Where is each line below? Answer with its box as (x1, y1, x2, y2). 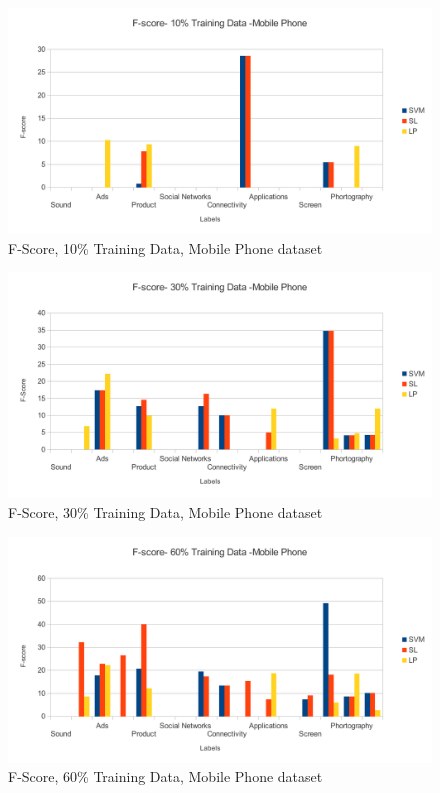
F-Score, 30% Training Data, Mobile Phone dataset (8, 501, 323, 522)
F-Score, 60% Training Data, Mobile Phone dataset (8, 766, 323, 787)
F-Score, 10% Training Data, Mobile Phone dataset (8, 237, 323, 258)
